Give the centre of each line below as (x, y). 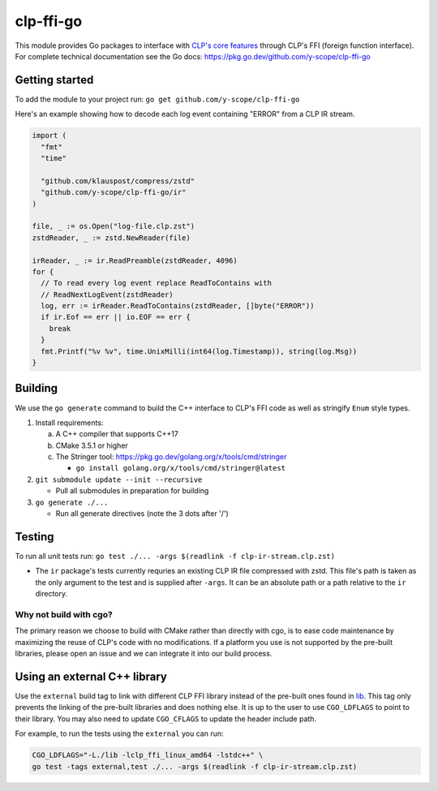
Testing (34, 537)
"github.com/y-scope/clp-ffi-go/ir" (114, 192)
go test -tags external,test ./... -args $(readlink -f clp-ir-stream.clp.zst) (195, 766)
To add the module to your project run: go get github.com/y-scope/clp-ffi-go (157, 99)
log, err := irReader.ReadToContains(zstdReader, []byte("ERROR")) (178, 306)
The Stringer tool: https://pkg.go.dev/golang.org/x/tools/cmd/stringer (171, 457)
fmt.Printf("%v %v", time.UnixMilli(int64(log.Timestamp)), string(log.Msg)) (199, 351)
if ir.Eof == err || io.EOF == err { (116, 317)
